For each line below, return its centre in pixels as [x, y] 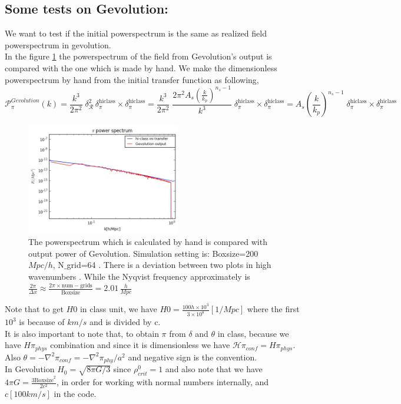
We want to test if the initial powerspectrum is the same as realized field [136, 33]
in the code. [75, 394]
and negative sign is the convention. [193, 357]
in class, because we [253, 333]
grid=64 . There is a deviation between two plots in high [169, 265]
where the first [273, 309]
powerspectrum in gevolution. [58, 44]
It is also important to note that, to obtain [82, 333]
